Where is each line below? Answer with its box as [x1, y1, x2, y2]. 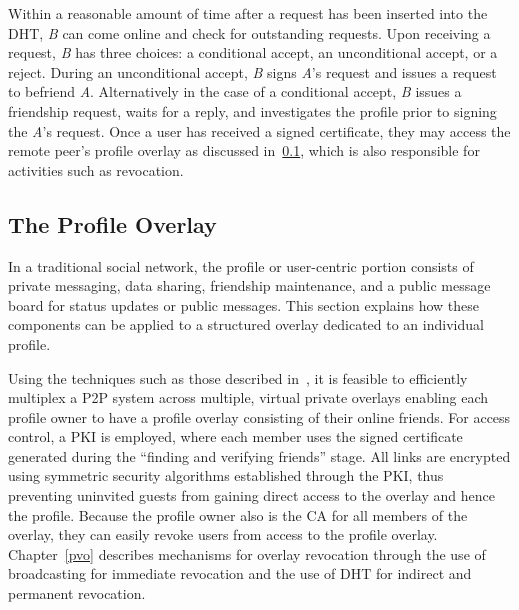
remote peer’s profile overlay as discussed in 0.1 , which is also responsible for [8, 140, 480, 161]
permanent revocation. [8, 583, 146, 604]
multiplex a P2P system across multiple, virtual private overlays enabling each [8, 387, 489, 408]
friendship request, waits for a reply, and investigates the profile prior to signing [8, 100, 497, 121]
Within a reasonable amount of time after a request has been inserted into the [8, 3, 488, 23]
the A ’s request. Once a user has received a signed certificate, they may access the [8, 120, 511, 141]
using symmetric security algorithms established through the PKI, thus [8, 465, 444, 486]
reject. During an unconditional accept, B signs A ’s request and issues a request [8, 61, 497, 82]
